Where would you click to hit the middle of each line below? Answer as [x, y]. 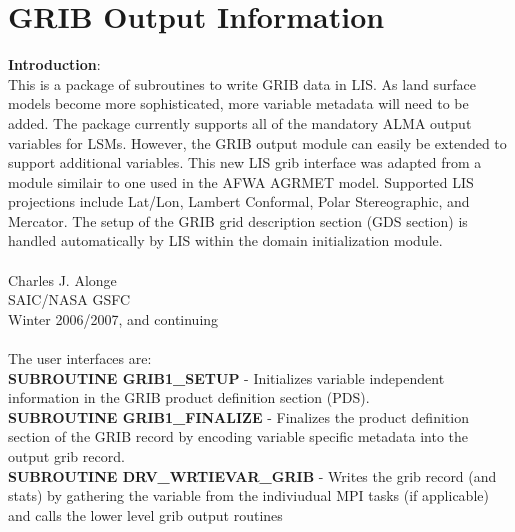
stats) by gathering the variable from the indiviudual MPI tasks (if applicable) [248, 495]
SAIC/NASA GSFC [69, 299]
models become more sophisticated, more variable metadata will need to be [238, 103]
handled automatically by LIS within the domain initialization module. [225, 240]
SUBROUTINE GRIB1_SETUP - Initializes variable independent [226, 377]
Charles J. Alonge [62, 279]
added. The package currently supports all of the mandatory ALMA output [240, 122]
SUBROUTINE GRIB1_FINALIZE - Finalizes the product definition [238, 416]
